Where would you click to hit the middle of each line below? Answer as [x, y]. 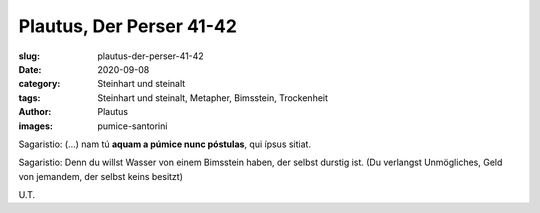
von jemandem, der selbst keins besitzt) [101, 176]
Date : [30, 69]
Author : [35, 112]
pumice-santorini [132, 126]
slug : [29, 56]
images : [36, 126]
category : [39, 84]
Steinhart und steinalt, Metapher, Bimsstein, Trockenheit [213, 97]
